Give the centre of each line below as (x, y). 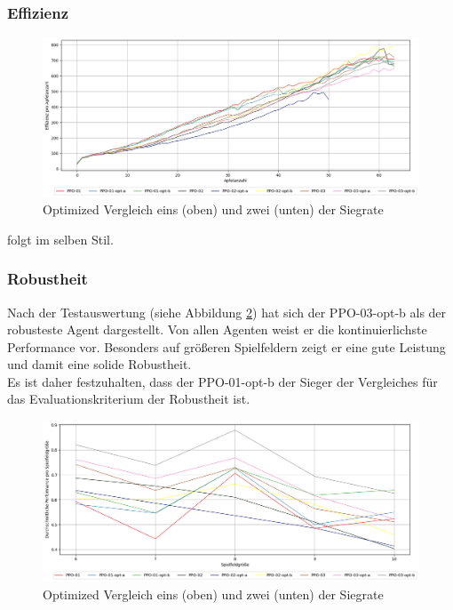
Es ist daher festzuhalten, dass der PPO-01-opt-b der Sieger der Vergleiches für (223, 381)
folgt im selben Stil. (60, 239)
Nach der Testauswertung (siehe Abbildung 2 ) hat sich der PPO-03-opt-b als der (227, 312)
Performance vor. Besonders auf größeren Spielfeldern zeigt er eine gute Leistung (226, 346)
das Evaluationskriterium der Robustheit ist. (129, 399)
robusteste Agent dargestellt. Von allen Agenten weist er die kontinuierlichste (217, 329)
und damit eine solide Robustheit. (99, 364)
